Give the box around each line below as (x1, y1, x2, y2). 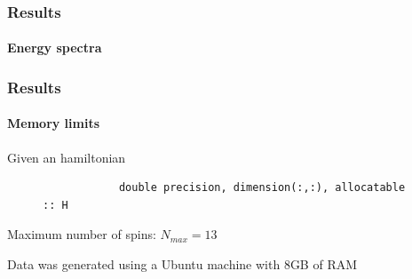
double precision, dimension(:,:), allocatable (118, 181, 406, 195)
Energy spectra (7, 38, 102, 57)
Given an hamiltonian (7, 147, 126, 166)
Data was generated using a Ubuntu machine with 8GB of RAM (7, 255, 358, 274)
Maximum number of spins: (7, 225, 156, 243)
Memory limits (7, 114, 100, 132)
